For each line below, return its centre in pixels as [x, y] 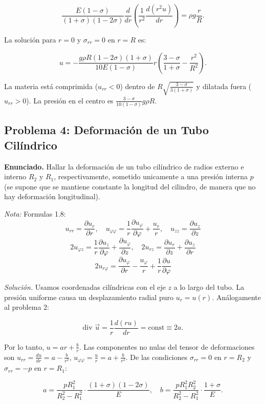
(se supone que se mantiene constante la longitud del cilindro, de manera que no [130, 186]
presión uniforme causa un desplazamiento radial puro [89, 297]
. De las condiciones [157, 357]
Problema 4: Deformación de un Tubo [107, 130]
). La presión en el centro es [70, 100]
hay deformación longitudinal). [52, 196]
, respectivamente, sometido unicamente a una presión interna [151, 176]
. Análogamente [236, 297]
